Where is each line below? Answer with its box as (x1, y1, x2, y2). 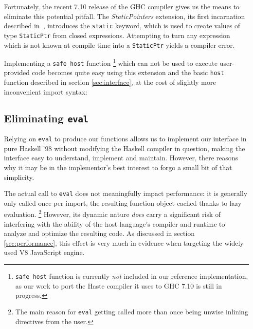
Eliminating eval (4, 110, 89, 125)
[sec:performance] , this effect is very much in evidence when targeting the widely (4, 237, 244, 248)
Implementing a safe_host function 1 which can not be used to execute (4, 57, 218, 68)
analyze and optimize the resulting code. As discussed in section (4, 228, 195, 238)
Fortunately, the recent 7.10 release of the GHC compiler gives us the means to (4, 1, 240, 11)
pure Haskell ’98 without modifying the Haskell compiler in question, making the (4, 143, 245, 153)
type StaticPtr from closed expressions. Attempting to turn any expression (4, 30, 230, 40)
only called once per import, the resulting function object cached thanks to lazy (4, 197, 242, 208)
